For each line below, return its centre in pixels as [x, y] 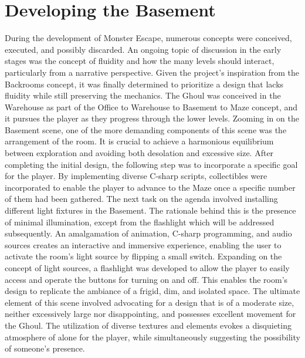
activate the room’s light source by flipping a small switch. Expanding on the [143, 256]
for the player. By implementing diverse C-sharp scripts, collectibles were [136, 176]
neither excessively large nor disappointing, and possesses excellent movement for [150, 314]
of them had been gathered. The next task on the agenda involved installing [141, 199]
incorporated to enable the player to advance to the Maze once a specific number [150, 187]
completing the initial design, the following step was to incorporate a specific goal [151, 164]
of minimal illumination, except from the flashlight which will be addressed [140, 222]
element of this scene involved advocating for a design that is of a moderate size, [150, 302]
